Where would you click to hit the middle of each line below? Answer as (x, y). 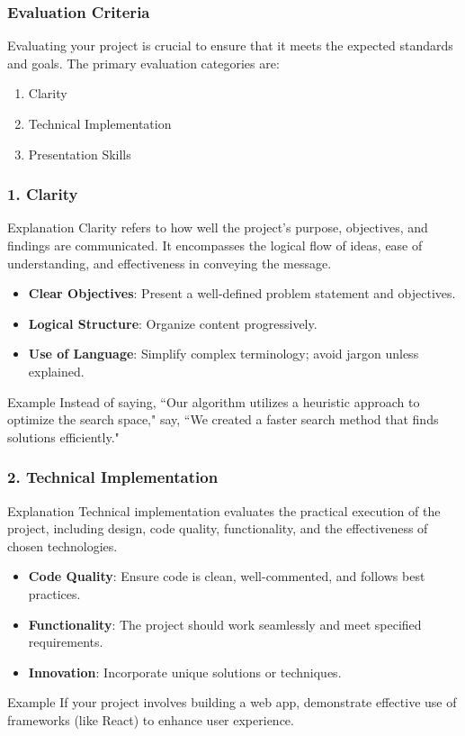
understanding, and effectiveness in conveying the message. (170, 263)
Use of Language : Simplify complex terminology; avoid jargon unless (224, 354)
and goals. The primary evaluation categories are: (143, 63)
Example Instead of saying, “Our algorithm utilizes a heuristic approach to (214, 401)
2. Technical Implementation (113, 477)
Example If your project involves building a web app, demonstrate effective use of (232, 702)
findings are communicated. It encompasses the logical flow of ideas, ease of (215, 245)
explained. (56, 371)
